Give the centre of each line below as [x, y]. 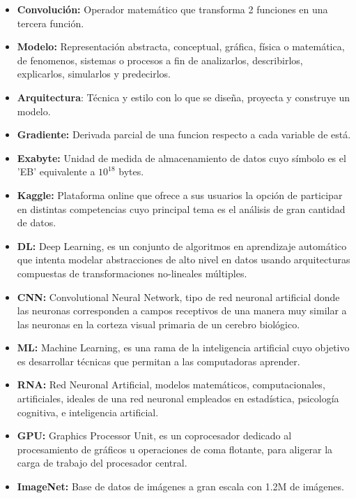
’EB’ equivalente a [56, 171]
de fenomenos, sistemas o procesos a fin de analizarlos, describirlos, [160, 60]
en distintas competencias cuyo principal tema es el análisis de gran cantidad [181, 208]
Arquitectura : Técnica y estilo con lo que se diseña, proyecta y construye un [184, 97]
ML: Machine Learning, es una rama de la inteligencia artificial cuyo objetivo [183, 347]
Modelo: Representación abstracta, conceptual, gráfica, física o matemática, [181, 46]
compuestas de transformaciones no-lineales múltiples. [132, 273]
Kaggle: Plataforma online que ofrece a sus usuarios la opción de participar [180, 195]
